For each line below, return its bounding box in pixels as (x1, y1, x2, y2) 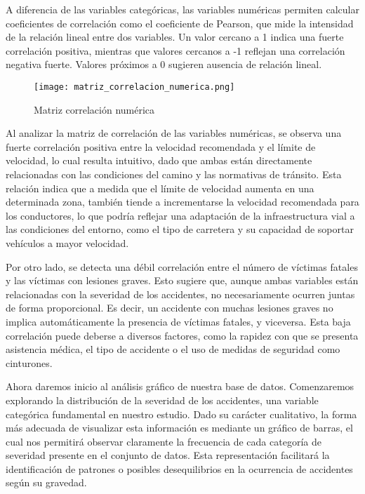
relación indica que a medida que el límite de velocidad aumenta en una (6, 180, 314, 195)
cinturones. (6, 355, 53, 370)
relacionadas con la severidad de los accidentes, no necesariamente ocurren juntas (6, 286, 355, 301)
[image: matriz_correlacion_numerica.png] (34, 81, 235, 92)
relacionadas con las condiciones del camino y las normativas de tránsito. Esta (6, 167, 342, 181)
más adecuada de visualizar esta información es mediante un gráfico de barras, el (6, 420, 353, 435)
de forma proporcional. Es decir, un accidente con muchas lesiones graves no (6, 300, 333, 315)
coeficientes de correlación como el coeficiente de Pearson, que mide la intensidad (6, 15, 354, 30)
